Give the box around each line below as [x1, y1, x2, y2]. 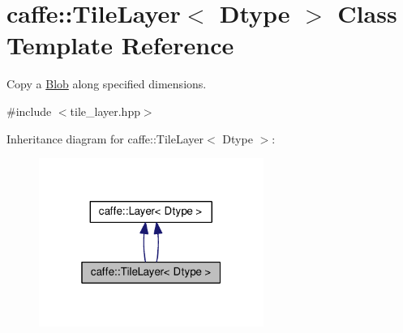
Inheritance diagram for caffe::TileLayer [6, 130, 204, 147]
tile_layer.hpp [70, 102, 140, 119]
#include [6, 102, 52, 119]
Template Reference [6, 28, 234, 62]
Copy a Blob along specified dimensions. [6, 75, 207, 92]
